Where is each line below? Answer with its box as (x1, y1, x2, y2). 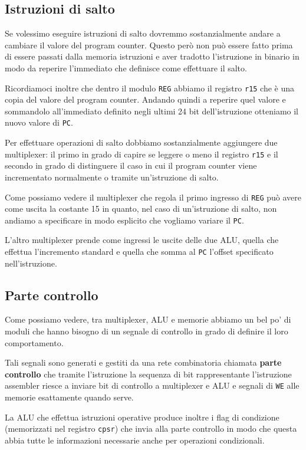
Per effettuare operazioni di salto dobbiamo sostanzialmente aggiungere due (5, 136, 278, 149)
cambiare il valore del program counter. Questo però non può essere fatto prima (5, 38, 293, 51)
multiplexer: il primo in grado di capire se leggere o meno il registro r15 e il (5, 147, 278, 160)
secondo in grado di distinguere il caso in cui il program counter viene (5, 159, 257, 172)
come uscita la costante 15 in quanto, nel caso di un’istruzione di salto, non (5, 202, 277, 215)
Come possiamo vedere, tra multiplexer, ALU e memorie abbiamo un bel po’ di (5, 313, 291, 326)
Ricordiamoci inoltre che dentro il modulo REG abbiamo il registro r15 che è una (5, 81, 295, 94)
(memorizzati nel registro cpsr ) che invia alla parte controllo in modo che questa (5, 422, 297, 435)
